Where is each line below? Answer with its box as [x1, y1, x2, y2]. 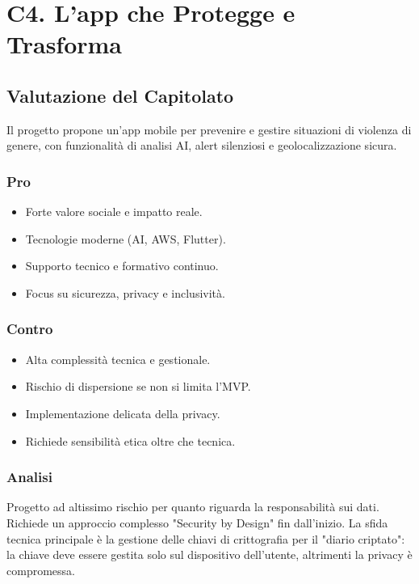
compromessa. [6, 561, 75, 578]
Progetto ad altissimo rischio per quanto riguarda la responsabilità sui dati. [6, 498, 379, 515]
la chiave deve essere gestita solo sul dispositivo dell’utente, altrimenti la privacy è [6, 546, 413, 563]
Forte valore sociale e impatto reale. [25, 203, 203, 220]
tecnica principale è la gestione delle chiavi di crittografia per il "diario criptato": [6, 530, 405, 547]
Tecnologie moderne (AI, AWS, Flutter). [25, 230, 226, 247]
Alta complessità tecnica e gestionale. [25, 350, 211, 367]
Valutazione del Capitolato [6, 83, 234, 108]
